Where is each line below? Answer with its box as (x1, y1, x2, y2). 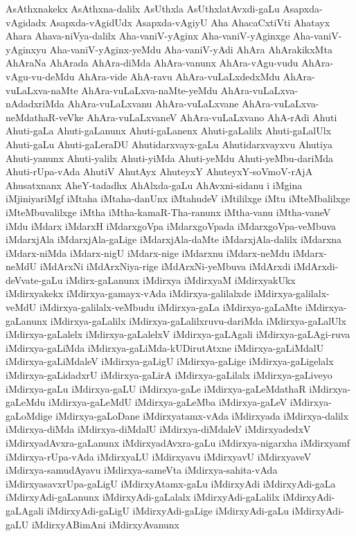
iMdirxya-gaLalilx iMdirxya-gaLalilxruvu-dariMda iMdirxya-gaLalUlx (50, 313, 346, 328)
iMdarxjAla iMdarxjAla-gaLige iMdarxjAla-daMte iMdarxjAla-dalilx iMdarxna (6, 232, 342, 247)
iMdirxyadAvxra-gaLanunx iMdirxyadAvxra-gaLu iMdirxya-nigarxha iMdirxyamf (6, 436, 350, 449)
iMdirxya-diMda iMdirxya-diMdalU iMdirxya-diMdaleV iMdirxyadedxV (6, 422, 311, 436)
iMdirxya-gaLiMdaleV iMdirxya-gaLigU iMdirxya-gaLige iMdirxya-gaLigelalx (6, 354, 334, 368)
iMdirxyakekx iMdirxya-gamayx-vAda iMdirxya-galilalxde (6, 286, 251, 301)
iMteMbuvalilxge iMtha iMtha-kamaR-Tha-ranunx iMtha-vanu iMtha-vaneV (6, 204, 331, 219)
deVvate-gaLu (6, 272, 63, 287)
